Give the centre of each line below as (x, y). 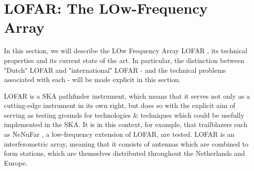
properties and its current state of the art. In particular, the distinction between (124, 60)
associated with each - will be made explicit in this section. (92, 79)
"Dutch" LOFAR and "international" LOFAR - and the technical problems (115, 70)
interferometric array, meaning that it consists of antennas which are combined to (126, 143)
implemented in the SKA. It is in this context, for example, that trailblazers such (126, 124)
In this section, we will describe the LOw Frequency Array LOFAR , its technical (126, 51)
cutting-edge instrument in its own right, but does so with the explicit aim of (120, 105)
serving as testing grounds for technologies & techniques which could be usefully (124, 115)
